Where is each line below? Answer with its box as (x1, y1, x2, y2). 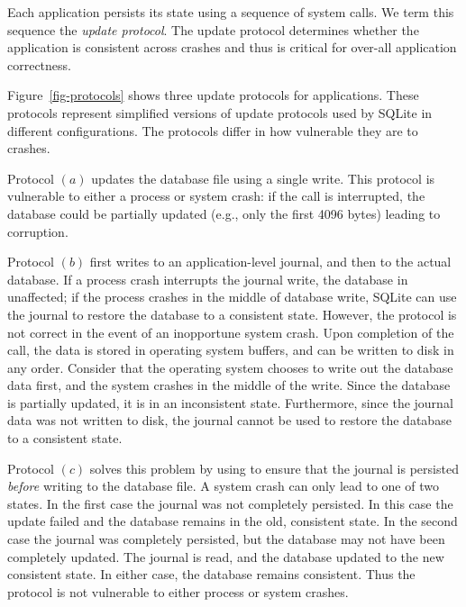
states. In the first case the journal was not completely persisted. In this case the (7, 494, 453, 512)
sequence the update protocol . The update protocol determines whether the (7, 20, 419, 39)
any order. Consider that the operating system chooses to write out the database (7, 358, 453, 376)
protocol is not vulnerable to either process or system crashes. (7, 582, 349, 601)
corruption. (7, 222, 69, 240)
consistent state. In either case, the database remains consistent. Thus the (7, 565, 416, 584)
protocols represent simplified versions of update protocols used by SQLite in (7, 103, 433, 122)
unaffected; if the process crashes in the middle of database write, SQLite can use (7, 287, 457, 306)
